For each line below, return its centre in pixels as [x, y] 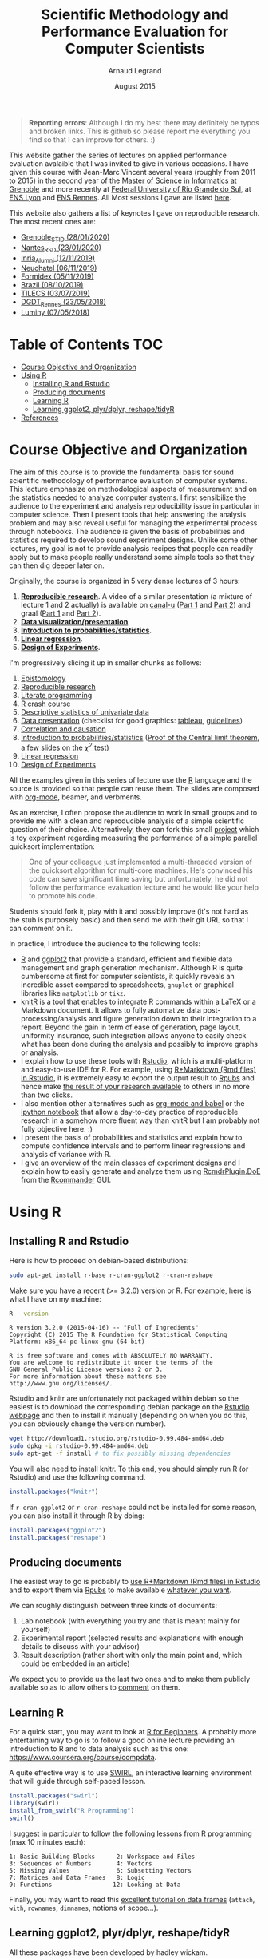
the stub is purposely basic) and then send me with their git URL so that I [129, 919]
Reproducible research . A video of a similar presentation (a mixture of [136, 596]
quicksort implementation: [52, 846]
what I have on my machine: [55, 1298]
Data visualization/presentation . [75, 622]
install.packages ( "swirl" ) [54, 1796]
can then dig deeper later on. [57, 565]
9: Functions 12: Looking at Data [95, 1885]
